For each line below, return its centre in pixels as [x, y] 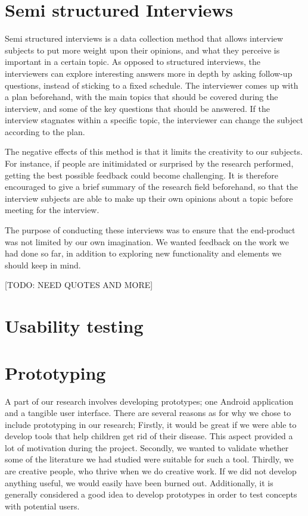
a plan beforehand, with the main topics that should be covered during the [141, 97]
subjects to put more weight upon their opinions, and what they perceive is [142, 50]
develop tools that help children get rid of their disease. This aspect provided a [149, 436]
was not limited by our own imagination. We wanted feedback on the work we [147, 241]
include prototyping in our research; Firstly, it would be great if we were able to [151, 424]
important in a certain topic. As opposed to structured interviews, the [133, 62]
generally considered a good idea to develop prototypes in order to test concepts [151, 494]
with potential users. [42, 506]
